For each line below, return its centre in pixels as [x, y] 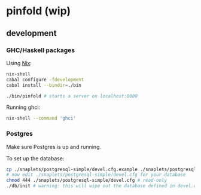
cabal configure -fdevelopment [45, 80]
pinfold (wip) [39, 11]
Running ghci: [23, 107]
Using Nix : [19, 63]
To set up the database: [35, 158]
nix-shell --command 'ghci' [41, 118]
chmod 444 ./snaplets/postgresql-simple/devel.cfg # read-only [87, 181]
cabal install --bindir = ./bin [44, 85]
